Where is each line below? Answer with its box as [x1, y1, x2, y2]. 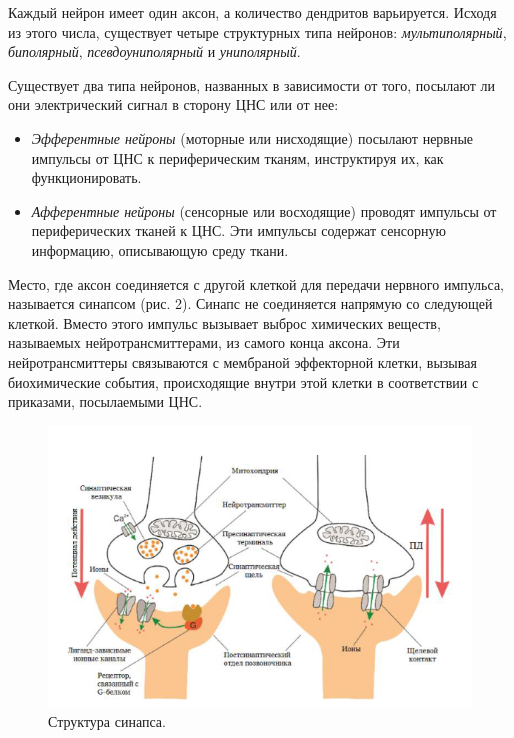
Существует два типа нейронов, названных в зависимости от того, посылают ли [8, 74, 495, 95]
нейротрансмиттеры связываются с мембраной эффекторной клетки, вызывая [8, 351, 477, 372]
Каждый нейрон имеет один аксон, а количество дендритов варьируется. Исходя [8, 2, 497, 22]
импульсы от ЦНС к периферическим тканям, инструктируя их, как [31, 147, 444, 168]
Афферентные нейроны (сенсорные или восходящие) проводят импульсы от [31, 200, 497, 221]
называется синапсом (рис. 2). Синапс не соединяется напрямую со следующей [8, 293, 493, 314]
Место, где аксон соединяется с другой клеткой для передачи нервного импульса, [8, 273, 504, 294]
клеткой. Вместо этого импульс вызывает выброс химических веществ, [8, 312, 441, 333]
